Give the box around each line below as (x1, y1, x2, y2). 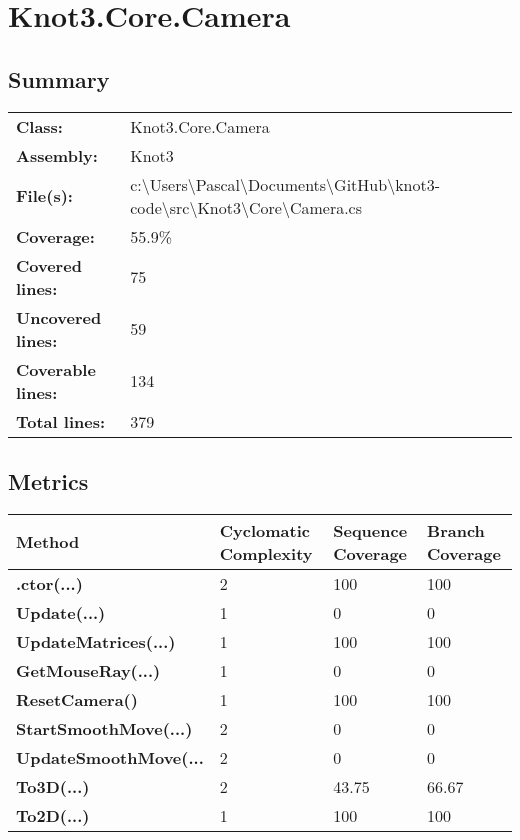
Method (16, 530, 80, 554)
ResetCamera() (16, 687, 138, 711)
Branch (427, 518, 485, 542)
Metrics (8, 465, 89, 496)
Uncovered (16, 305, 102, 329)
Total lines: (16, 409, 106, 433)
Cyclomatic (219, 518, 310, 542)
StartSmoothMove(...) (16, 716, 193, 740)
